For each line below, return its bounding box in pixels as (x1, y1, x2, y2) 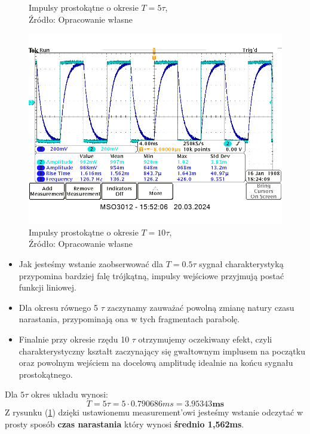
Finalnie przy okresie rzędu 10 (19, 332, 130, 345)
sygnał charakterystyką (199, 257, 284, 270)
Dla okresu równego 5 (19, 301, 98, 313)
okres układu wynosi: (31, 388, 109, 401)
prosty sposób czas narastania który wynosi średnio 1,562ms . (5, 417, 244, 430)
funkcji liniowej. (19, 281, 76, 294)
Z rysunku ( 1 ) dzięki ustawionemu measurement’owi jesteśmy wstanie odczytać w (5, 405, 303, 418)
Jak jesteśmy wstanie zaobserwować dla (19, 257, 164, 270)
